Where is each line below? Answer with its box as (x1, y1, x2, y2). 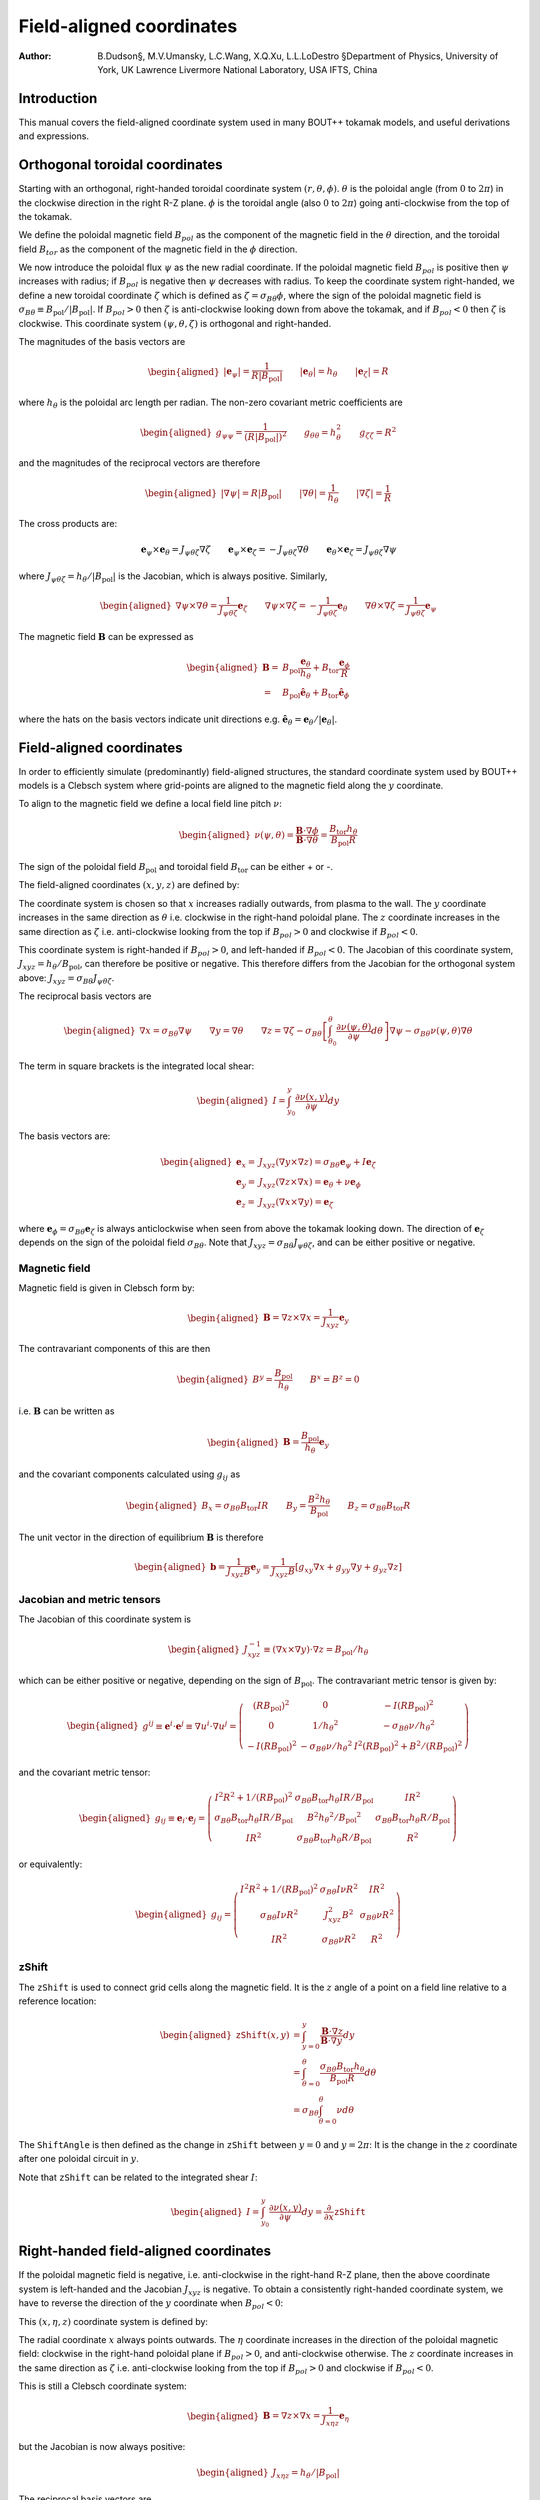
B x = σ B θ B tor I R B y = (201, 1500, 307, 1514)
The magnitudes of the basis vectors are (18, 336, 186, 348)
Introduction (18, 90, 98, 107)
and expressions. (18, 130, 90, 142)
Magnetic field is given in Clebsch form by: (18, 1282, 195, 1294)
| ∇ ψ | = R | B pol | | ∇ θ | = (220, 487, 327, 501)
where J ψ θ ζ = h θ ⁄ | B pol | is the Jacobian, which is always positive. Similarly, (18, 570, 328, 584)
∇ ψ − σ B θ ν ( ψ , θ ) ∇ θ (389, 1025, 474, 1039)
